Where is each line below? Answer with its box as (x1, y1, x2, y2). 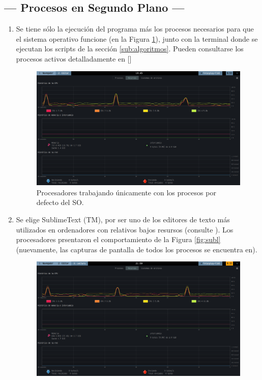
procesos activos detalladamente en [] (16, 53, 132, 64)
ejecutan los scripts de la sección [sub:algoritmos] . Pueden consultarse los (16, 43, 244, 54)
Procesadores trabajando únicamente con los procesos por (36, 187, 216, 197)
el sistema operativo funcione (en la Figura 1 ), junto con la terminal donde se (16, 33, 258, 44)
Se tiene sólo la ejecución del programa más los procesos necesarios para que (16, 23, 254, 34)
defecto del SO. (36, 197, 84, 208)
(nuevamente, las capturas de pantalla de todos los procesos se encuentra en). (16, 244, 257, 254)
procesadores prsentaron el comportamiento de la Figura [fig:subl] (16, 234, 221, 245)
